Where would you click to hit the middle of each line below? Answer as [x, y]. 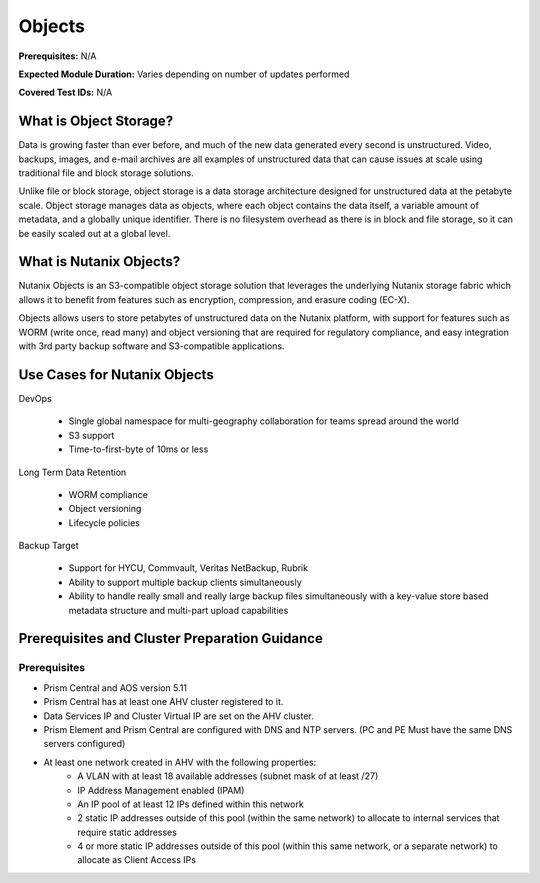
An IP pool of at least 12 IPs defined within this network [190, 804]
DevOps [35, 398]
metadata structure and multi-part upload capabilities [178, 610]
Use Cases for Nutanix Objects [116, 374]
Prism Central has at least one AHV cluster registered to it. [163, 702]
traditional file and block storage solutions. [106, 173]
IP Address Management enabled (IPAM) [161, 790]
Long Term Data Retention [72, 472]
